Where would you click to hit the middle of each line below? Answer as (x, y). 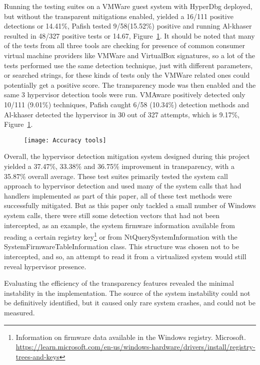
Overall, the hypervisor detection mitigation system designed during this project (127, 156)
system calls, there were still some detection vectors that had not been (112, 215)
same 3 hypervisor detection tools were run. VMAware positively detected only (125, 95)
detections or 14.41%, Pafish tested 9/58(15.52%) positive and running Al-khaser (128, 26)
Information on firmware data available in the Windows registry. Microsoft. (131, 337)
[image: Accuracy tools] (65, 140)
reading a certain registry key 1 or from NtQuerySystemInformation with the (121, 236)
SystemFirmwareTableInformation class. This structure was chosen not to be (121, 246)
